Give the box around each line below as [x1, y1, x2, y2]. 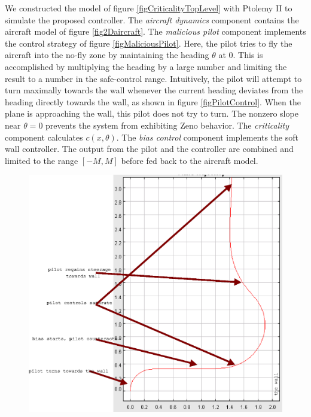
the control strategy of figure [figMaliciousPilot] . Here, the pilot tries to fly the [5, 36, 292, 49]
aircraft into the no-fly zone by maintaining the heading [5, 48, 209, 61]
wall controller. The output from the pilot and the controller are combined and [5, 142, 294, 155]
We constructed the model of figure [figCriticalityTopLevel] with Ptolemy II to [5, 2, 292, 14]
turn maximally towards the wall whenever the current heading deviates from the [5, 84, 303, 96]
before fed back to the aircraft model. [121, 154, 258, 166]
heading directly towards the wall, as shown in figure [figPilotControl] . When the [5, 95, 301, 108]
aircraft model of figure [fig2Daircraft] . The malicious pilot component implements [5, 25, 306, 38]
